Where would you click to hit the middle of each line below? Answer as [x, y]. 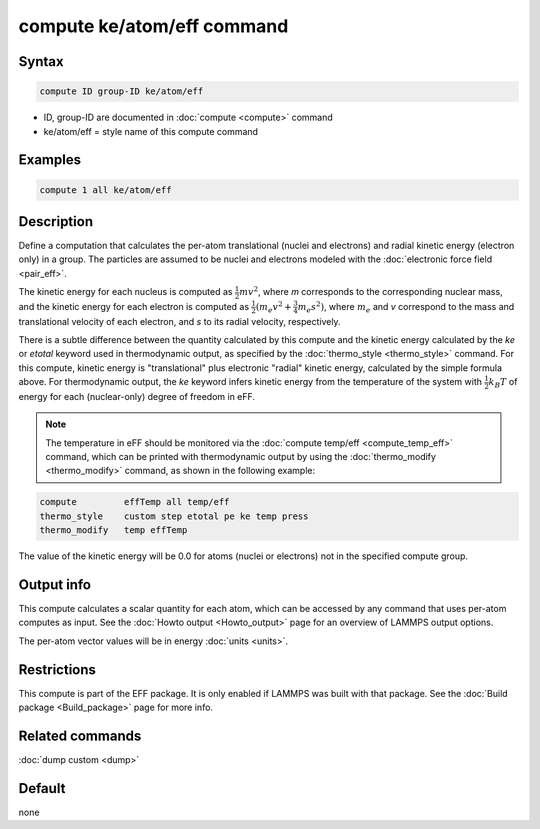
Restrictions [57, 669]
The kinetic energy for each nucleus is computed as [125, 292]
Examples [50, 160]
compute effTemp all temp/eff [134, 502]
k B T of [503, 383]
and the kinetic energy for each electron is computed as [134, 306]
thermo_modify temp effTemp [113, 530]
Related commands [80, 735]
